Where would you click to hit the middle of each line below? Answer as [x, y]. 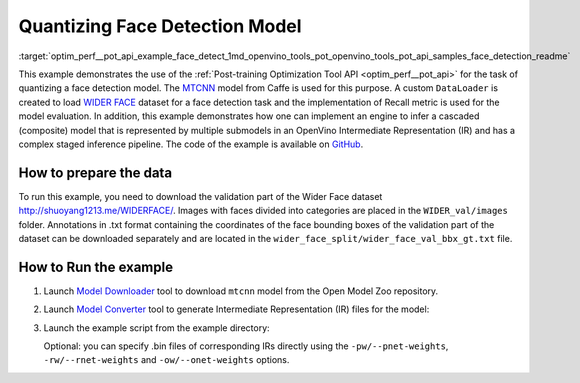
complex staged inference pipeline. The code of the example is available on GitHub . [191, 144]
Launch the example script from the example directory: [156, 327]
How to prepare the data [95, 172]
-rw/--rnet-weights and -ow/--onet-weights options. [166, 360]
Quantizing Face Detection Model [160, 26]
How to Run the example [96, 266]
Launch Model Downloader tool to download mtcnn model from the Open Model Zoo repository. [241, 291]
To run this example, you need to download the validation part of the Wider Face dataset [200, 196]
